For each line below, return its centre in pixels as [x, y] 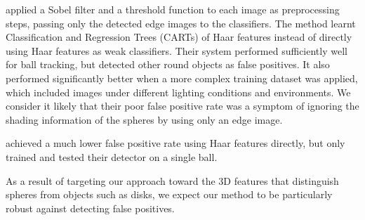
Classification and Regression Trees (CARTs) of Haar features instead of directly [179, 37]
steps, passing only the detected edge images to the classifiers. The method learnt [181, 23]
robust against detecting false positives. [90, 208]
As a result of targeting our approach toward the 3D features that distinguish [172, 180]
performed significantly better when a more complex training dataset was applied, [182, 78]
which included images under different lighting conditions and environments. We [178, 92]
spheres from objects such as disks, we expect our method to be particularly [169, 194]
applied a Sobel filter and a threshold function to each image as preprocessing [173, 9]
